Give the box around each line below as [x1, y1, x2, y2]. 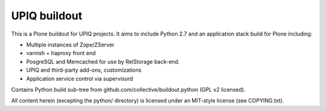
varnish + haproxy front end [26, 49, 96, 57]
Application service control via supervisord [26, 75, 133, 82]
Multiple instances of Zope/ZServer [26, 41, 115, 48]
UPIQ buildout [11, 9, 83, 22]
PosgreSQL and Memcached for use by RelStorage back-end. [26, 58, 180, 65]
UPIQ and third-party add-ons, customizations [26, 66, 142, 74]
